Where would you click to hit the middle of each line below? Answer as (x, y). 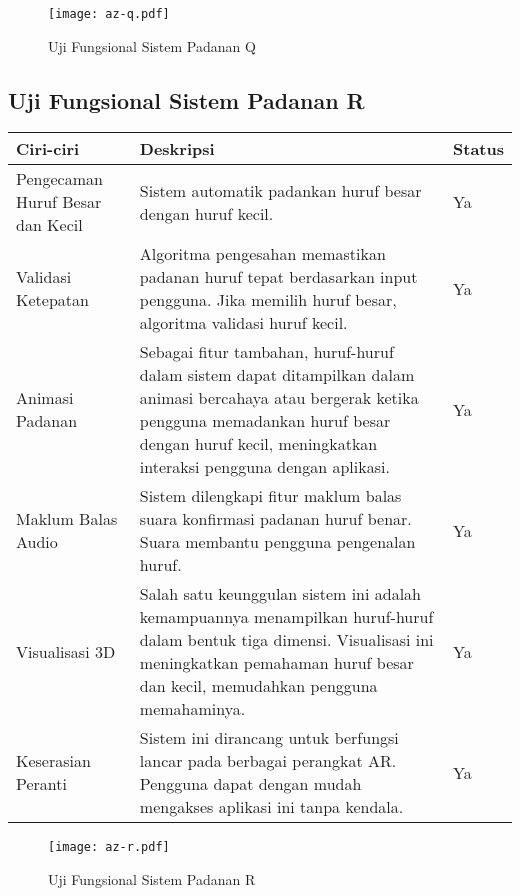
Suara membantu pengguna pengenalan (277, 542)
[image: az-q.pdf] (109, 14)
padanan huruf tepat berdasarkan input (278, 277)
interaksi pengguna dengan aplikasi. (264, 467)
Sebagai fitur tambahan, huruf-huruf (266, 352)
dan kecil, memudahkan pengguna (258, 686)
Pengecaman (59, 179)
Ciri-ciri (48, 149)
